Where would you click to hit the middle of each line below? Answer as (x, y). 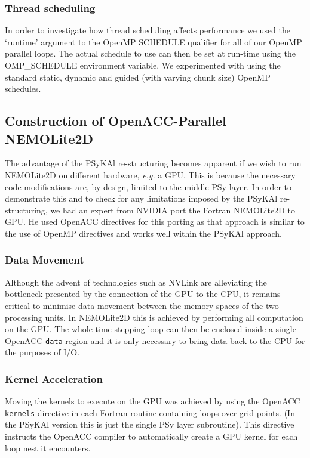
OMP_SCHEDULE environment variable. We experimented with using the (143, 65)
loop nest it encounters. (48, 448)
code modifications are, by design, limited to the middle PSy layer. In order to (148, 186)
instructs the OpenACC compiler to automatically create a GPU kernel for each (151, 436)
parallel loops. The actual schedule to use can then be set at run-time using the (150, 53)
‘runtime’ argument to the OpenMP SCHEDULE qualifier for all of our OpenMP (154, 41)
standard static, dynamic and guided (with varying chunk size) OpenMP (138, 77)
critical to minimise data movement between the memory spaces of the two (142, 305)
